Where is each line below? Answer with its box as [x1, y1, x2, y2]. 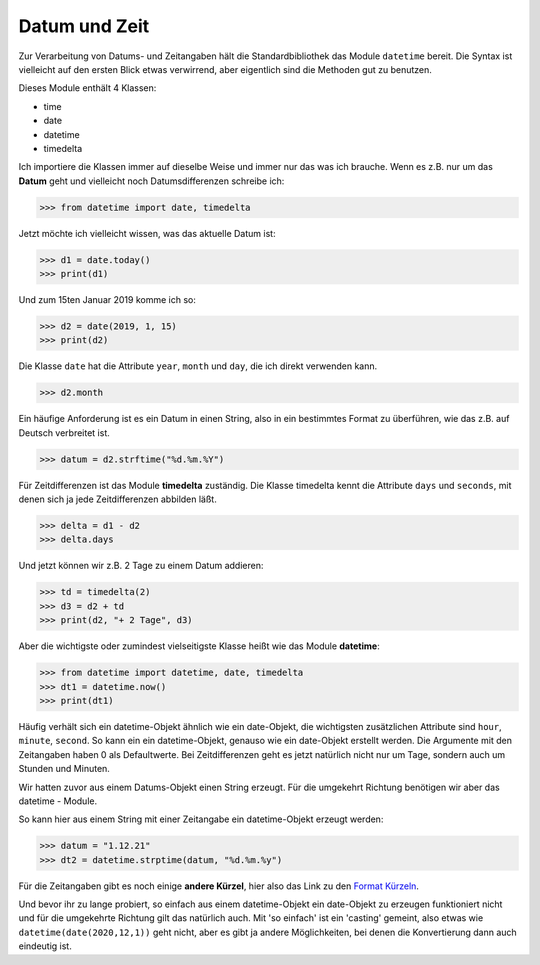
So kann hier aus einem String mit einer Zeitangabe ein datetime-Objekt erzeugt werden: [18, 813, 384, 825]
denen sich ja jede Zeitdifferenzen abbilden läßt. [18, 493, 217, 505]
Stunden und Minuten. [18, 763, 110, 775]
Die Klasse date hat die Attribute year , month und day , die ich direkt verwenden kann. [18, 360, 378, 372]
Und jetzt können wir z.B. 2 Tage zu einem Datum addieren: [18, 560, 264, 572]
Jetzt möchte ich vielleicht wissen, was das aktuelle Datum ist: [18, 227, 276, 239]
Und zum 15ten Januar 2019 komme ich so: [18, 294, 197, 305]
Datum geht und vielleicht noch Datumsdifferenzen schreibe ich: [18, 175, 285, 187]
